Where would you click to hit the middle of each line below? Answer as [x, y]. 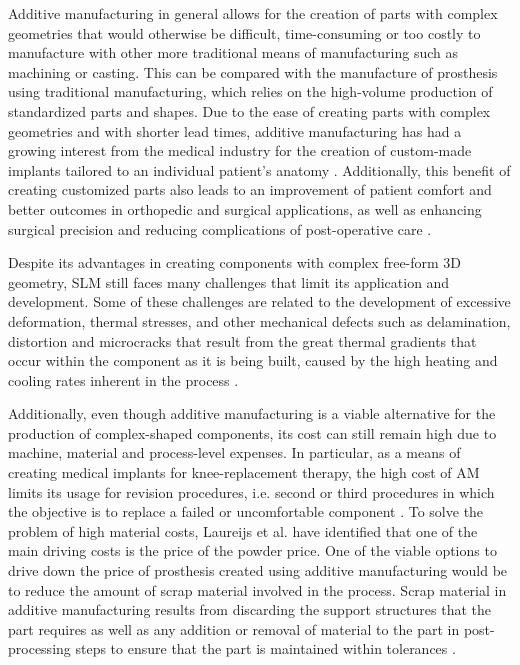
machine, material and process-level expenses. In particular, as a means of [234, 452]
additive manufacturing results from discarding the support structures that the [250, 609]
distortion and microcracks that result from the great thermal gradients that [242, 340]
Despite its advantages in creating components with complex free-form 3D [235, 262]
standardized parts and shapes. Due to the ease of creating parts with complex [249, 110]
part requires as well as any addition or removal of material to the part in [234, 628]
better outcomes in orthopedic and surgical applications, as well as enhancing [245, 208]
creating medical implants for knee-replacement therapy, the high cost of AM [244, 472]
